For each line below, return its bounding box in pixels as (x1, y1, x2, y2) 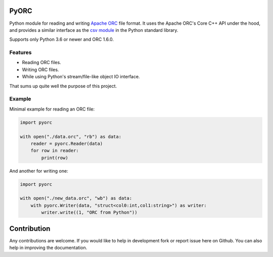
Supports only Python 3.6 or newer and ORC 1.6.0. (9, 36, 114, 42)
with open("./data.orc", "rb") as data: (20, 134, 121, 139)
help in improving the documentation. (9, 245, 87, 251)
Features (9, 49, 32, 56)
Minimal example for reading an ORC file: (9, 106, 95, 112)
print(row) (41, 155, 68, 161)
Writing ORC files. (22, 66, 59, 73)
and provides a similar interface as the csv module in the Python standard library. (9, 27, 178, 33)
